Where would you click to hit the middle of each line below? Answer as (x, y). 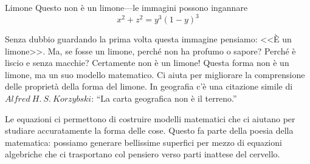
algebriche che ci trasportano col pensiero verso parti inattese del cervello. (143, 154)
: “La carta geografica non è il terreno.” (164, 98)
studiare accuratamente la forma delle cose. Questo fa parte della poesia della (149, 130)
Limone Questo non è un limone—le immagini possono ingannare (126, 7)
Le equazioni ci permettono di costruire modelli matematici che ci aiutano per (150, 118)
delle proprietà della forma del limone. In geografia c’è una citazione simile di (149, 86)
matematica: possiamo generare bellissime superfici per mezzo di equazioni (143, 142)
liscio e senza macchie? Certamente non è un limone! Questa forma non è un (147, 63)
